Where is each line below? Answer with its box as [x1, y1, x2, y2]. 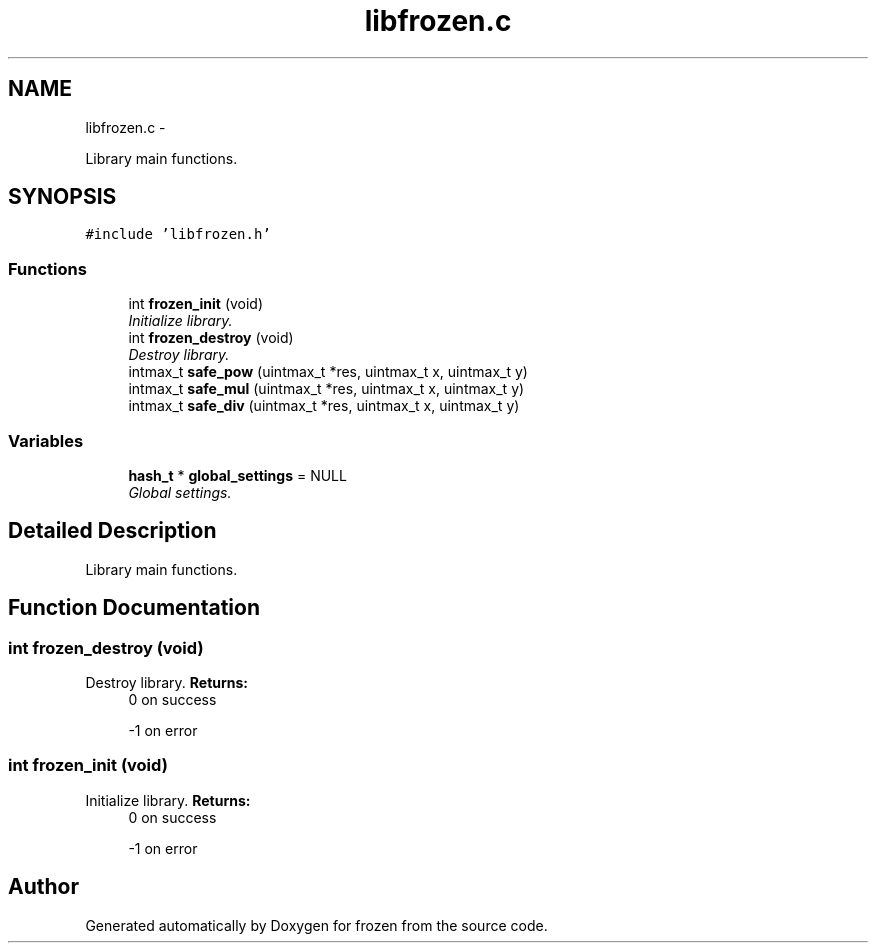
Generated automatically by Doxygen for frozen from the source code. [85, 916, 548, 934]
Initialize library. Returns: [85, 791, 251, 809]
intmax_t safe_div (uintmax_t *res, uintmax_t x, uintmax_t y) [128, 397, 520, 415]
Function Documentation [8, 595, 260, 621]
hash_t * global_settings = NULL [128, 466, 347, 484]
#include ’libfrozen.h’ [85, 226, 271, 243]
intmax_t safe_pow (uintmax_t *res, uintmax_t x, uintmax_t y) [128, 363, 528, 381]
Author [8, 874, 79, 900]
